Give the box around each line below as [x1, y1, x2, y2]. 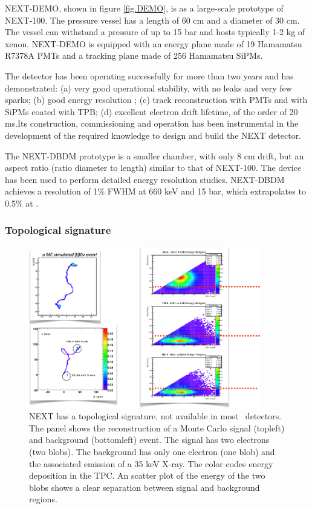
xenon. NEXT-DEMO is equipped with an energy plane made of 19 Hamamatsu [5, 37, 302, 50]
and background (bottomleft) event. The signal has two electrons [29, 433, 270, 446]
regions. [29, 493, 57, 505]
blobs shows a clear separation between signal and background [29, 481, 260, 493]
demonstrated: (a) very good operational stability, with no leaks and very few [5, 81, 292, 94]
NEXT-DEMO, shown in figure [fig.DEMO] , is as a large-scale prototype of [5, 2, 284, 14]
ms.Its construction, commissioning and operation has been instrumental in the [5, 117, 299, 130]
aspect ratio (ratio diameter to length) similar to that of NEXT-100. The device [5, 161, 302, 174]
